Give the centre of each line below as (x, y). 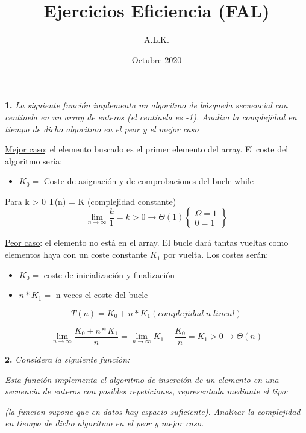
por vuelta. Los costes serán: (216, 254)
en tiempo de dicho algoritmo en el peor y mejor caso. (105, 423)
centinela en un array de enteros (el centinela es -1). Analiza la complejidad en (151, 117)
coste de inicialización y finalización (109, 274)
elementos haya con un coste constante (76, 254)
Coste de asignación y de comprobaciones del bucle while (148, 181)
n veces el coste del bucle (102, 295)
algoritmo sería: (34, 160)
